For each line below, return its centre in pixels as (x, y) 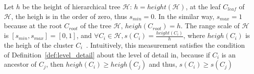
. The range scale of (210, 26)
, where (194, 35)
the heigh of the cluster (39, 45)
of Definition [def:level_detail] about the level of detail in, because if (107, 54)
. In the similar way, (184, 16)
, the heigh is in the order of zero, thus (69, 16)
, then (55, 64)
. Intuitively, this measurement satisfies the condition (165, 45)
